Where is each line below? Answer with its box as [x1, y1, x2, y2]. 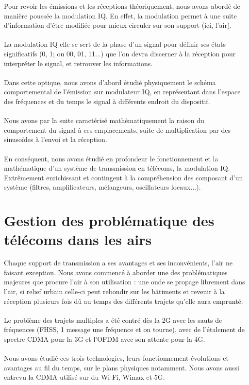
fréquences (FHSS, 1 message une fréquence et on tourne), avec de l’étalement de [4, 324, 245, 334]
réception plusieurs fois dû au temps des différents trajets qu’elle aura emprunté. [4, 296, 243, 306]
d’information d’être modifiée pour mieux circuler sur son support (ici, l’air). [4, 20, 232, 30]
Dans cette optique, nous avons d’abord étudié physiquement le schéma [4, 77, 216, 87]
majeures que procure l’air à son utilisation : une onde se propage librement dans [4, 277, 245, 287]
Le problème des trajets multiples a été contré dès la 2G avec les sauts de [4, 315, 222, 325]
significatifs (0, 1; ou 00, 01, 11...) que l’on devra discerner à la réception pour [4, 48, 236, 58]
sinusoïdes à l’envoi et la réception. [4, 134, 107, 144]
